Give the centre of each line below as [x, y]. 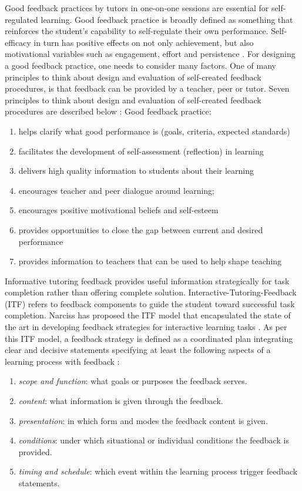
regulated [21, 19]
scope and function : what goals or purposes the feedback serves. [133, 381]
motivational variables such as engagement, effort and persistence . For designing [150, 54]
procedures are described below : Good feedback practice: [108, 111]
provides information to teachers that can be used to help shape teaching [150, 261]
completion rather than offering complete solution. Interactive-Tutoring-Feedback [151, 292]
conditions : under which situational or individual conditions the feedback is [154, 440]
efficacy [18, 42]
